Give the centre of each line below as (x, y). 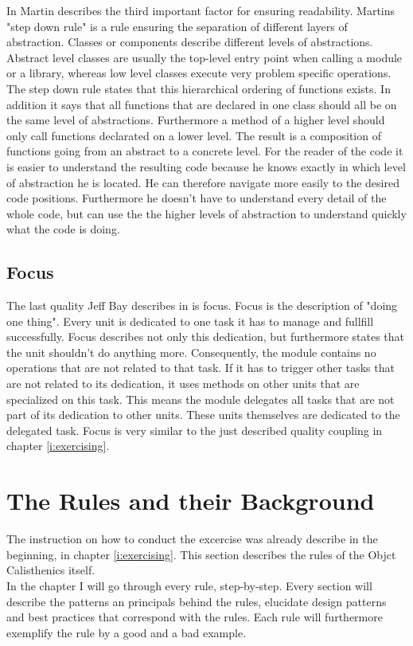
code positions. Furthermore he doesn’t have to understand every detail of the (197, 198)
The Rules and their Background (191, 501)
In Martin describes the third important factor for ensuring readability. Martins (201, 10)
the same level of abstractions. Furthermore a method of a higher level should (196, 120)
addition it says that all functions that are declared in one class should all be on (202, 104)
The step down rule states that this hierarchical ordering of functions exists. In (199, 88)
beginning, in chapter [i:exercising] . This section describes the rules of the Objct (201, 554)
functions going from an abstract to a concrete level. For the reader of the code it (205, 151)
